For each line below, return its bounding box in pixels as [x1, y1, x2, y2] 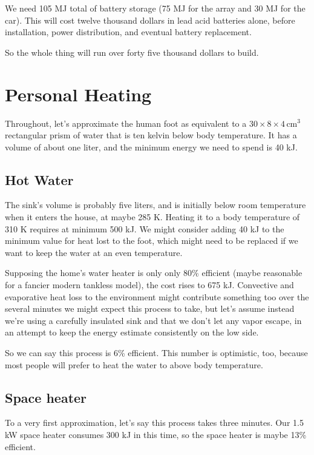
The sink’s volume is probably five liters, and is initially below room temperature [5, 198, 306, 211]
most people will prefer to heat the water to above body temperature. [5, 358, 263, 371]
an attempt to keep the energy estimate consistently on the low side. [5, 326, 259, 339]
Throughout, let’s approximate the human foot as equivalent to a [5, 116, 247, 129]
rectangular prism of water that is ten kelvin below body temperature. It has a [5, 129, 297, 141]
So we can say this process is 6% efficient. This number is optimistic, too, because [5, 346, 308, 359]
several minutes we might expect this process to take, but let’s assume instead [5, 302, 295, 315]
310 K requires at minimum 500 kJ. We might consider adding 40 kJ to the [5, 222, 284, 235]
